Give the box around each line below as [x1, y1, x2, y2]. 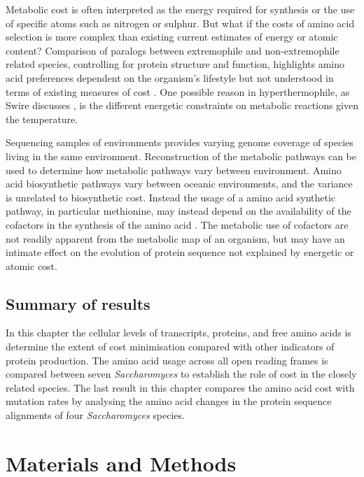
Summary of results [6, 292, 150, 314]
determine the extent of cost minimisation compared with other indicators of [6, 339, 335, 354]
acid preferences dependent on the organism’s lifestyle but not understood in [6, 70, 334, 85]
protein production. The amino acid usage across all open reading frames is [6, 353, 328, 367]
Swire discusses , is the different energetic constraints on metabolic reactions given [6, 98, 358, 113]
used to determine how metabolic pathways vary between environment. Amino [6, 162, 342, 177]
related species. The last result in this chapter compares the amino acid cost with [6, 380, 355, 394]
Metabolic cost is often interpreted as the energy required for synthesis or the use [6, 2, 355, 16]
